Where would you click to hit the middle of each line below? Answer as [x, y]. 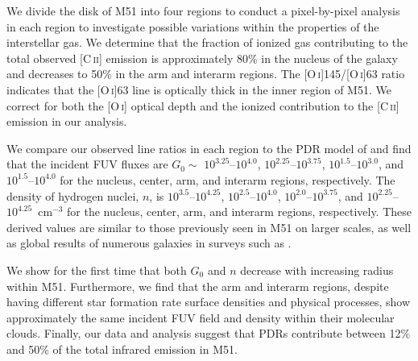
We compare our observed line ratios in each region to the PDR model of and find [209, 148]
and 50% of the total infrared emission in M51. [122, 349]
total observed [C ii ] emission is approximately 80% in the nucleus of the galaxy [202, 58]
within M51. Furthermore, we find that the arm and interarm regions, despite [198, 286]
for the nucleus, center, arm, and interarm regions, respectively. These [240, 212]
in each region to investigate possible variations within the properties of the [193, 26]
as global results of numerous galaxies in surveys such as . [149, 243]
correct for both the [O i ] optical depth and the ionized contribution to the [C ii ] [203, 105]
